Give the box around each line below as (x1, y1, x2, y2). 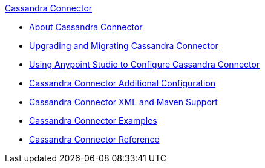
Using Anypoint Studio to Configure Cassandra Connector (29, 59, 260, 69)
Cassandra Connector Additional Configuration (29, 78, 216, 88)
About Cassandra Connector (29, 22, 143, 32)
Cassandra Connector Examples (29, 115, 157, 126)
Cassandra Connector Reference (29, 134, 160, 144)
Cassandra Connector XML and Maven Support (29, 97, 218, 107)
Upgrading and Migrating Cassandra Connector (29, 40, 218, 51)
